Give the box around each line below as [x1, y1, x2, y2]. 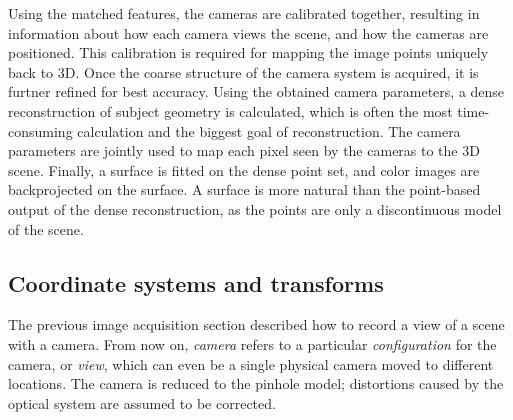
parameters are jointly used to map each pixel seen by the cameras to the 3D [8, 140, 480, 161]
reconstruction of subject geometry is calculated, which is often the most [8, 100, 453, 121]
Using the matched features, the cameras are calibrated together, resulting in [8, 3, 480, 23]
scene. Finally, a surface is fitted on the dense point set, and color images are [8, 159, 480, 180]
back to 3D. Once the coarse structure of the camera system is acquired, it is [8, 61, 479, 82]
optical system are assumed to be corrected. [8, 392, 276, 413]
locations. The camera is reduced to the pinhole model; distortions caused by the [8, 373, 504, 394]
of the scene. [8, 218, 84, 239]
